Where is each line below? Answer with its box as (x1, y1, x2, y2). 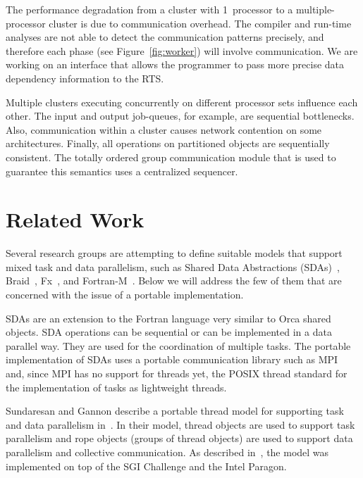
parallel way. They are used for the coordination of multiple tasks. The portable (6, 338, 351, 353)
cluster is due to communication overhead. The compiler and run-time (49, 15, 352, 30)
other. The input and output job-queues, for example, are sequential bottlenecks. (6, 108, 355, 123)
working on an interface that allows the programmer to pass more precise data (6, 57, 345, 72)
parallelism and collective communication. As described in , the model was (6, 444, 329, 459)
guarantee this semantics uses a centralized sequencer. (6, 163, 238, 178)
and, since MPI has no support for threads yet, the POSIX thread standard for (6, 366, 347, 380)
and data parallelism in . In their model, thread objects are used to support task (6, 417, 355, 432)
